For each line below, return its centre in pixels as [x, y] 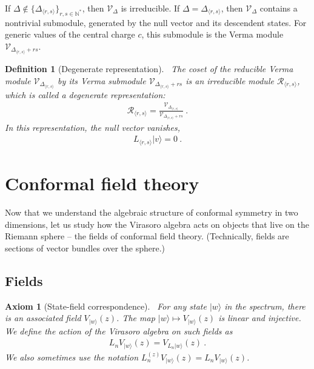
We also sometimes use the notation [72, 357]
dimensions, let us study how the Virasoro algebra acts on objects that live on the [157, 224]
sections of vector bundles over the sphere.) [85, 248]
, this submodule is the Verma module [212, 34]
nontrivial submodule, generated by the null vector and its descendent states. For [156, 22]
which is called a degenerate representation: [85, 94]
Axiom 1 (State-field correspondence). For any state [106, 306]
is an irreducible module [230, 80]
